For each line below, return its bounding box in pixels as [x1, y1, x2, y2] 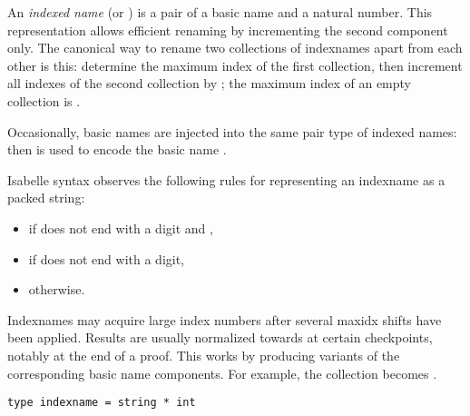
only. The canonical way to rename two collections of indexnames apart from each [7, 38, 463, 57]
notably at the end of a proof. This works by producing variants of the [7, 345, 400, 364]
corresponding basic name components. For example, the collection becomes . [7, 363, 437, 382]
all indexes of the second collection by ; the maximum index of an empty [7, 74, 412, 93]
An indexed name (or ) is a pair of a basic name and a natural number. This [7, 3, 433, 21]
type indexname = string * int [7, 396, 196, 410]
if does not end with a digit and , [28, 218, 213, 237]
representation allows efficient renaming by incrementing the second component [7, 20, 448, 39]
